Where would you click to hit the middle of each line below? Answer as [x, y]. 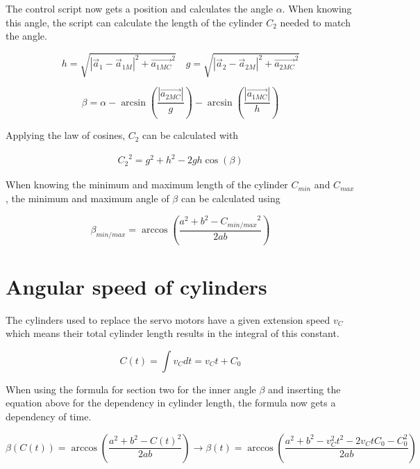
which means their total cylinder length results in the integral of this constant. [173, 333]
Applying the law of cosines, [66, 135]
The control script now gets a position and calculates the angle [139, 8]
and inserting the [304, 389]
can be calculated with [191, 135]
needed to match [315, 22]
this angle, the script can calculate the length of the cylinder [134, 22]
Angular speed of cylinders [136, 286]
